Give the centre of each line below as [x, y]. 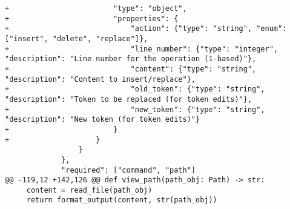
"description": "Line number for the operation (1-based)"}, [131, 59]
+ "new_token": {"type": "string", [135, 109]
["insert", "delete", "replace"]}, [77, 38]
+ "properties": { [92, 18]
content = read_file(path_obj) [89, 190]
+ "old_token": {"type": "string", [135, 89]
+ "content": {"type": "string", [131, 69]
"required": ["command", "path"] [128, 170]
